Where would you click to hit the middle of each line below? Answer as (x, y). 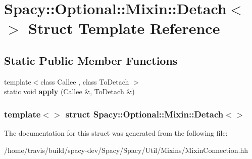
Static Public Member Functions (91, 60)
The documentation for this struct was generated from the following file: (116, 133)
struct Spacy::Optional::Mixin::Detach (144, 114)
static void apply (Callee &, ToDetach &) (69, 91)
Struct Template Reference (124, 28)
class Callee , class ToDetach (85, 81)
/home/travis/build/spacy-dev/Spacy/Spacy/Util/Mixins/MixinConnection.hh (126, 150)
